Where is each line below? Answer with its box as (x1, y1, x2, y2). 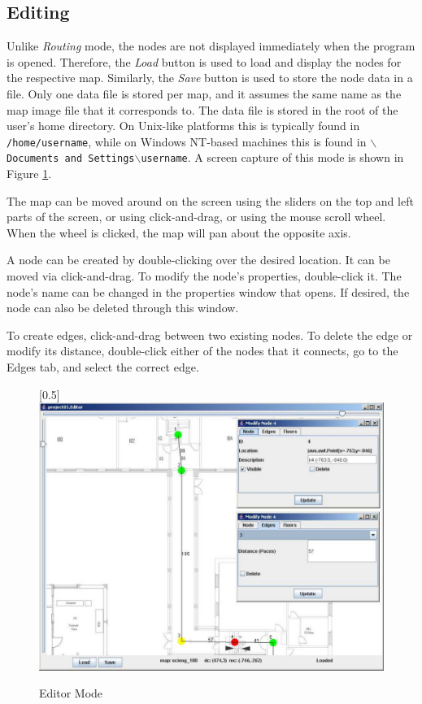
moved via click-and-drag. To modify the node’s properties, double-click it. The (7, 267, 402, 285)
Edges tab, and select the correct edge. (7, 359, 199, 376)
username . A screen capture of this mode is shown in (141, 149, 404, 166)
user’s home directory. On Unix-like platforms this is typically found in (7, 117, 360, 134)
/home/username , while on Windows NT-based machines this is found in (7, 133, 367, 150)
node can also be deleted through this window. (7, 299, 239, 316)
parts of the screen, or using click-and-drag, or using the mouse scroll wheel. (7, 208, 386, 225)
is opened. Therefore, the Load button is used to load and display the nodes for (7, 53, 402, 70)
